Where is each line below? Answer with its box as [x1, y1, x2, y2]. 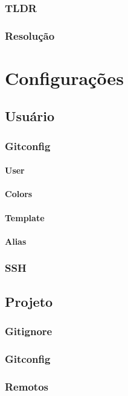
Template [5, 211, 45, 224]
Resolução [5, 28, 55, 43]
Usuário [5, 107, 55, 125]
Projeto [5, 292, 53, 310]
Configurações [5, 65, 124, 90]
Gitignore [5, 323, 53, 338]
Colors [5, 187, 33, 200]
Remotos [5, 379, 48, 394]
